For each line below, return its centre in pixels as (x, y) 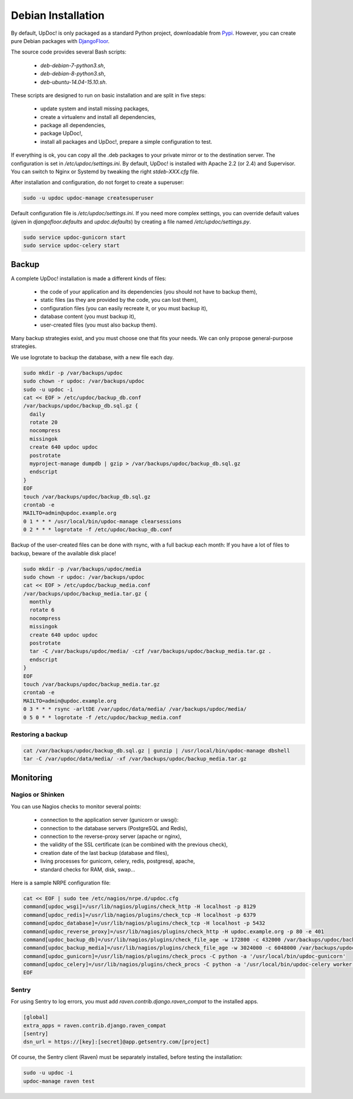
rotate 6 (42, 610)
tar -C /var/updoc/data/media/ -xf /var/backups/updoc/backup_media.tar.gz (135, 759)
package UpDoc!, (61, 133)
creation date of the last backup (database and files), (104, 853)
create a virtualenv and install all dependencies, (98, 117)
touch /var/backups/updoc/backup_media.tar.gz (91, 684)
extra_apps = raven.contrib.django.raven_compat (95, 1025)
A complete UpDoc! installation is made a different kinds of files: (89, 278)
